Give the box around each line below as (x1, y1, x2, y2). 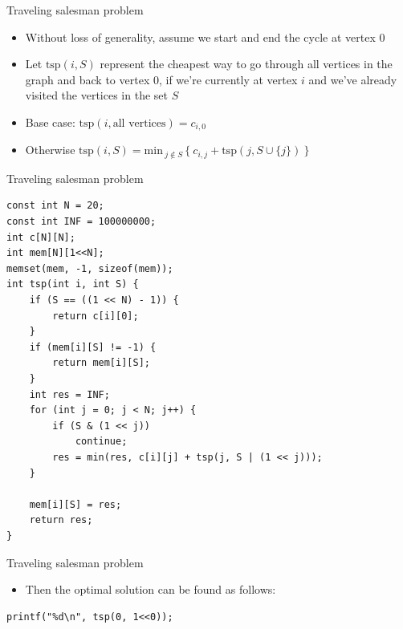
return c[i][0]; (52, 310, 139, 322)
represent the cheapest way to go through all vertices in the (100, 55, 393, 72)
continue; (75, 436, 128, 448)
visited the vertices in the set (25, 87, 168, 103)
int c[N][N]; (6, 231, 75, 243)
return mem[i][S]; (52, 357, 150, 369)
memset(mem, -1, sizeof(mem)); (6, 262, 173, 274)
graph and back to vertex (25, 71, 150, 87)
